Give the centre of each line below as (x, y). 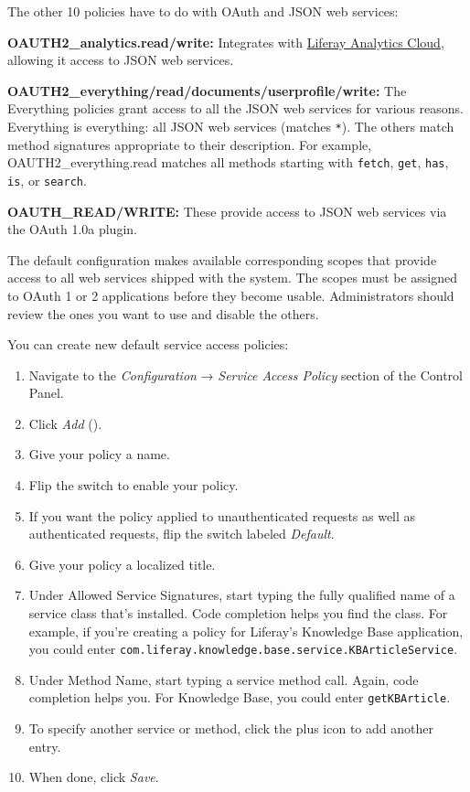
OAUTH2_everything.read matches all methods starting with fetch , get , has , (228, 162)
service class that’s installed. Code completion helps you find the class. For (238, 613)
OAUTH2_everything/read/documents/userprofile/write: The (207, 90)
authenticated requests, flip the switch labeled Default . (182, 534)
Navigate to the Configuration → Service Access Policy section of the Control (246, 375)
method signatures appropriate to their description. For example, (190, 144)
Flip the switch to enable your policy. (134, 485)
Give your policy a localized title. (122, 564)
